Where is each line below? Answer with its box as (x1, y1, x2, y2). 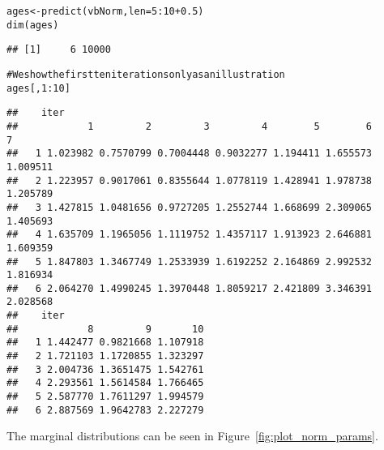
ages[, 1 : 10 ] (6, 82, 70, 94)
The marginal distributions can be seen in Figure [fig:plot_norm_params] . (6, 427, 378, 444)
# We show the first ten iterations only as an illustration (6, 68, 285, 80)
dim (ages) (6, 19, 59, 31)
